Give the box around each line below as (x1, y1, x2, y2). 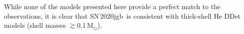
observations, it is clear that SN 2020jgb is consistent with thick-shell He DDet (4, 11, 241, 21)
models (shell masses (4, 20, 66, 30)
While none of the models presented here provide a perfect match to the (4, 1, 220, 11)
